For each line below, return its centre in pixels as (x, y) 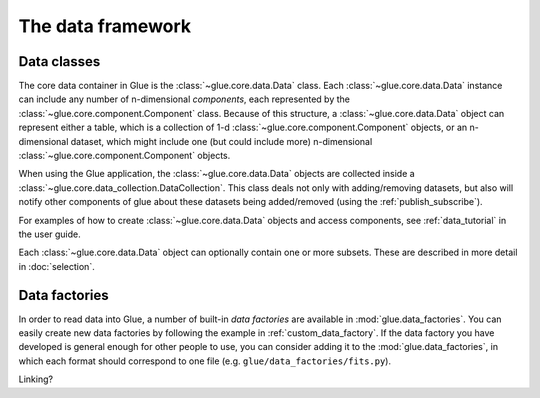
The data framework (105, 26)
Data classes (59, 61)
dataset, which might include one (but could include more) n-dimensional (221, 141)
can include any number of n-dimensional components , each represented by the (184, 99)
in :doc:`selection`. (56, 266)
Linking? (36, 379)
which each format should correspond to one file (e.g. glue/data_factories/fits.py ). (205, 361)
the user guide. (50, 234)
